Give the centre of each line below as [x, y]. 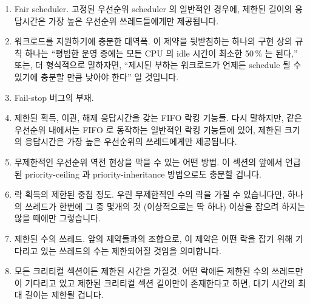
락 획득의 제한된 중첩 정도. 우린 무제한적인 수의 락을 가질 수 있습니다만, [150, 194]
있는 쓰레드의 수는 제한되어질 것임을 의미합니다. [131, 250]
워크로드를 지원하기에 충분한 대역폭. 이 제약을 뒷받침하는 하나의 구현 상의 [153, 41]
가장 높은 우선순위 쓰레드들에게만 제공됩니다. [133, 20]
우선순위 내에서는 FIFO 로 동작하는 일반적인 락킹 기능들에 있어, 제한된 [148, 129]
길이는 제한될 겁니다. [64, 295]
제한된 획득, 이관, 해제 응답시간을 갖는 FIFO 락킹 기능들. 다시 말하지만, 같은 [158, 118]
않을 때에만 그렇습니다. [57, 218]
